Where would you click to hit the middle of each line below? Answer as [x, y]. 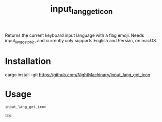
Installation [28, 61]
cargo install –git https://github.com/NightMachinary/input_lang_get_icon [78, 75]
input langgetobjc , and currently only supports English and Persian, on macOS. [81, 41]
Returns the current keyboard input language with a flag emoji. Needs [75, 35]
